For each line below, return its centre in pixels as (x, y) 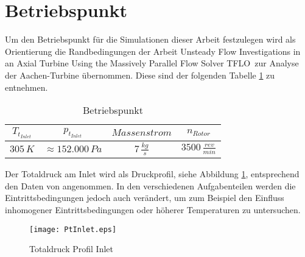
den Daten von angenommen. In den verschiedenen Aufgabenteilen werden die (150, 185)
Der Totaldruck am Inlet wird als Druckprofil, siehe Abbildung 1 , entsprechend (152, 174)
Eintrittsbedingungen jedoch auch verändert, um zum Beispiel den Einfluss (145, 198)
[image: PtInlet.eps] (73, 229)
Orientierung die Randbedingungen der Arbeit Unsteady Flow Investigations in (153, 51)
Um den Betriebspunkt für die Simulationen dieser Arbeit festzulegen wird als (150, 39)
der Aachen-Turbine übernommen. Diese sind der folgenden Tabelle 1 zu (140, 75)
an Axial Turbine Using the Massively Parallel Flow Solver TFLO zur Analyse (152, 63)
